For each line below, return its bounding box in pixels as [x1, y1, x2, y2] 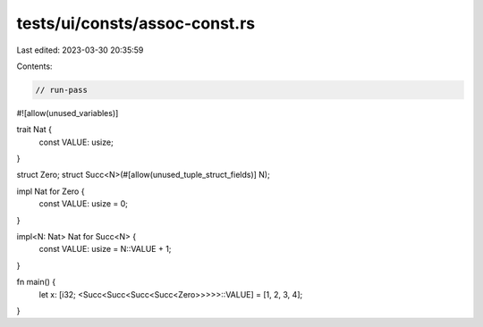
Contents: [16, 61, 53, 71]
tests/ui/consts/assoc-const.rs [16, 13, 256, 33]
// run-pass [35, 85, 89, 95]
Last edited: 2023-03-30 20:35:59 [16, 45, 144, 55]
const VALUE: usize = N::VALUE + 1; [38, 244, 172, 255]
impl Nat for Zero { [16, 186, 85, 197]
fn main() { [16, 277, 56, 288]
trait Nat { [16, 124, 53, 135]
